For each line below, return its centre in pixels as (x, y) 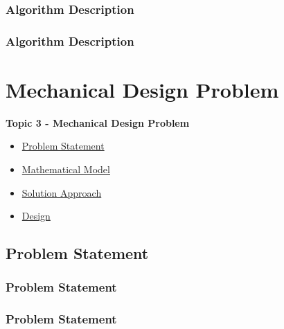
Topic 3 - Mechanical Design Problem (98, 122)
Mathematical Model (66, 169)
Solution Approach (62, 192)
